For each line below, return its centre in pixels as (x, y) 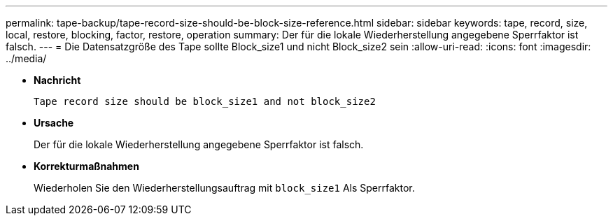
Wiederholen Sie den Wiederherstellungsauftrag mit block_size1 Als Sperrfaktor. (224, 188)
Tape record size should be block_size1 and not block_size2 (205, 101)
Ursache (54, 123)
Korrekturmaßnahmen (86, 166)
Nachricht (57, 80)
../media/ (26, 58)
